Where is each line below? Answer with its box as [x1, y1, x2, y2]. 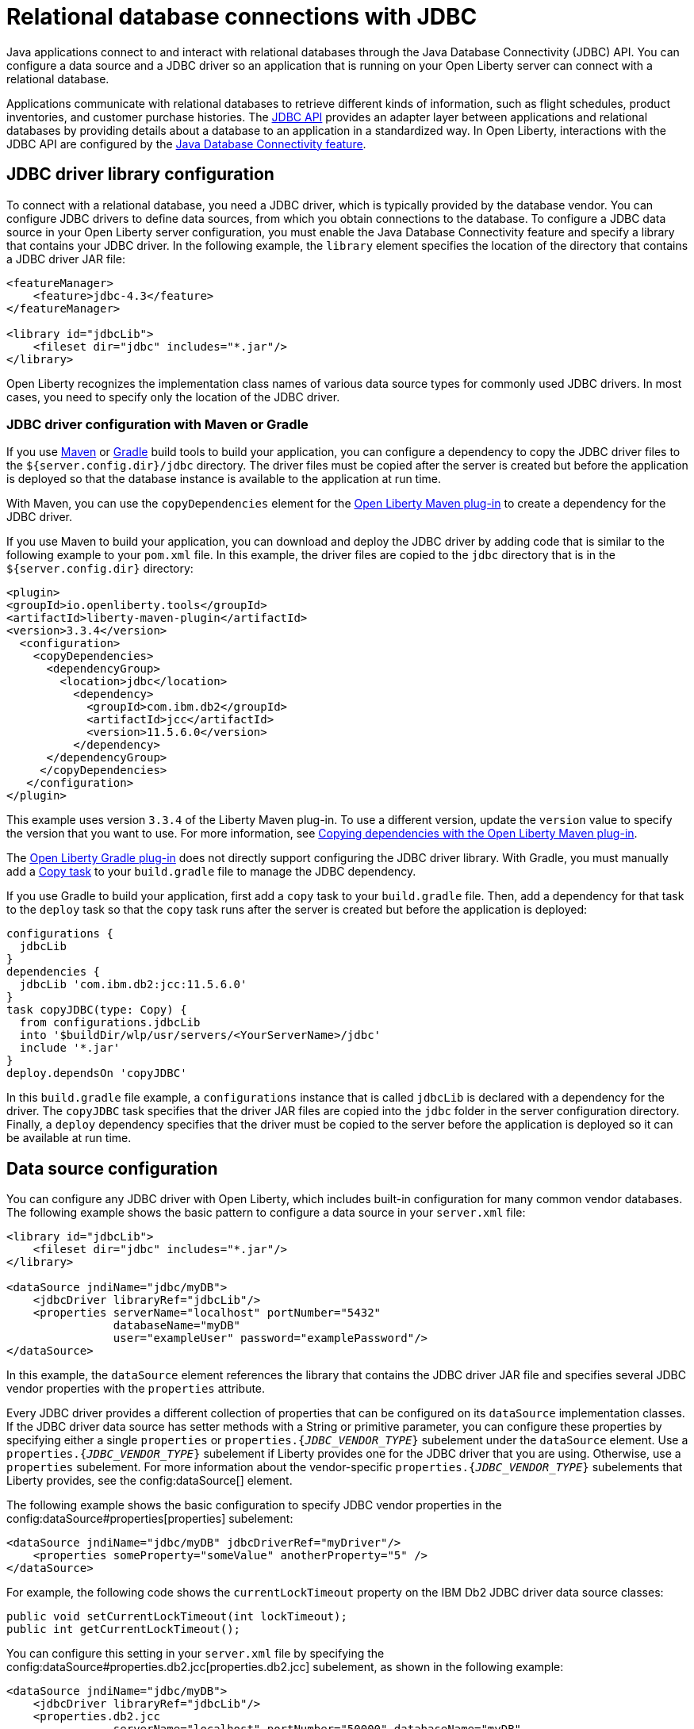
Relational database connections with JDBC [6, 3, 477, 30]
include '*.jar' [19, 1041, 121, 1055]
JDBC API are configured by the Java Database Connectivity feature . [6, 136, 366, 151]
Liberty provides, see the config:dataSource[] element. [6, 1474, 293, 1488]
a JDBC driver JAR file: [6, 251, 126, 266]
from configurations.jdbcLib [19, 1016, 201, 1029]
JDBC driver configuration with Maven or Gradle [6, 416, 309, 432]
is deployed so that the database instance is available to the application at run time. [6, 472, 442, 486]
